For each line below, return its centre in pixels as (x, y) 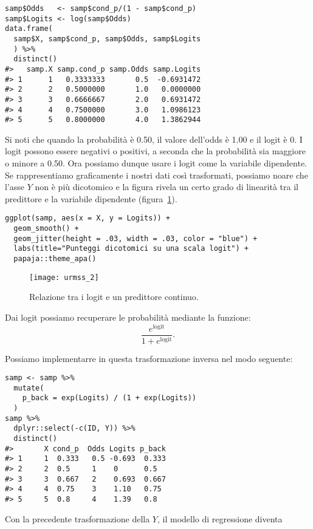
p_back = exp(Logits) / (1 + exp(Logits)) (109, 398)
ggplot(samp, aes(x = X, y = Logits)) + (88, 218)
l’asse (15, 187)
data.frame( (29, 29)
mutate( (29, 388)
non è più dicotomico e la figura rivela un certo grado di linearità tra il (167, 187)
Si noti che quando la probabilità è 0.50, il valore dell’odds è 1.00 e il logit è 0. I (154, 139)
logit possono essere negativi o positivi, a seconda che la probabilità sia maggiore (155, 151)
